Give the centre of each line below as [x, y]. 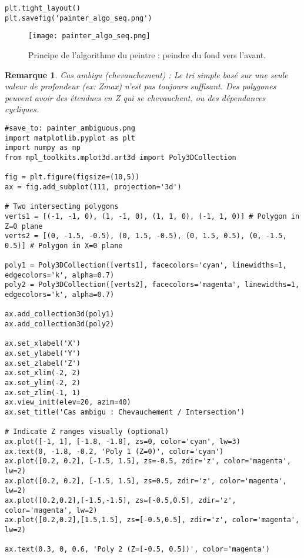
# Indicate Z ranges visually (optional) [87, 432]
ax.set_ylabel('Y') [43, 354]
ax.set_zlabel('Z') [43, 363]
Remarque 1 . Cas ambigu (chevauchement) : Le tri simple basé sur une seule [146, 74]
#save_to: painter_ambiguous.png [70, 128]
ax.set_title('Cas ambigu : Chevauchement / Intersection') [125, 412]
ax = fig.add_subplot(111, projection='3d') [93, 187]
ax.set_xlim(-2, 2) [43, 373]
